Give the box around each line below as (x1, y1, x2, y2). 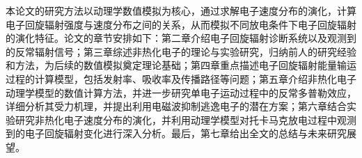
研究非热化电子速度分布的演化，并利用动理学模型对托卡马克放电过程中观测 (15, 112, 356, 127)
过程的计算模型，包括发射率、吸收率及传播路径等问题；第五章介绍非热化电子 (6, 71, 356, 86)
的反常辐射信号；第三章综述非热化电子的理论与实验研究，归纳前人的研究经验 (6, 44, 356, 58)
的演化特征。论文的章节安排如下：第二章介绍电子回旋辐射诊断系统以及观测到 (6, 31, 356, 45)
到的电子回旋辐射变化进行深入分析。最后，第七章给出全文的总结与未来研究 (6, 126, 347, 141)
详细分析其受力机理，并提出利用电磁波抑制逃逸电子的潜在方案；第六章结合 (6, 99, 347, 113)
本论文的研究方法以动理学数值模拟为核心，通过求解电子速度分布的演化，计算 (6, 3, 356, 17)
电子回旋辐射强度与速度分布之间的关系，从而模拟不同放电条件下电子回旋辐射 (6, 17, 356, 31)
